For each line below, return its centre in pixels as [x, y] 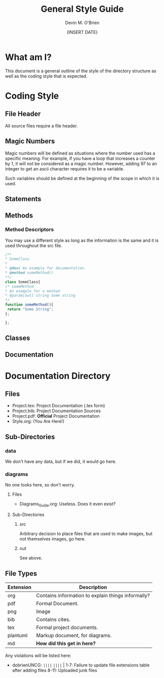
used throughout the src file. [34, 245]
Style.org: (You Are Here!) [38, 422]
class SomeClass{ [23, 282]
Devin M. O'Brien [82, 23]
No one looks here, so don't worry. [40, 485]
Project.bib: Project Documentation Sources [57, 411]
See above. [31, 558]
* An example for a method [33, 291]
